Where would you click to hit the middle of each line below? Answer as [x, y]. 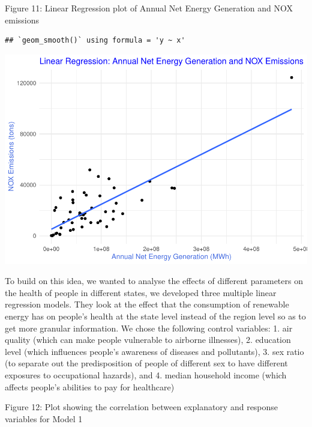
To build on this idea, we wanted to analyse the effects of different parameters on [154, 281]
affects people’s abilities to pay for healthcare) [90, 386]
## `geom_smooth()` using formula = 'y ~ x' [95, 41]
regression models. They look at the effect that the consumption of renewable [147, 304]
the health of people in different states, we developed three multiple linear [141, 292]
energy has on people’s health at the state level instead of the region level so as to [155, 316]
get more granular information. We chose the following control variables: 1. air [149, 328]
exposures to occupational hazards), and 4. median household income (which [146, 375]
